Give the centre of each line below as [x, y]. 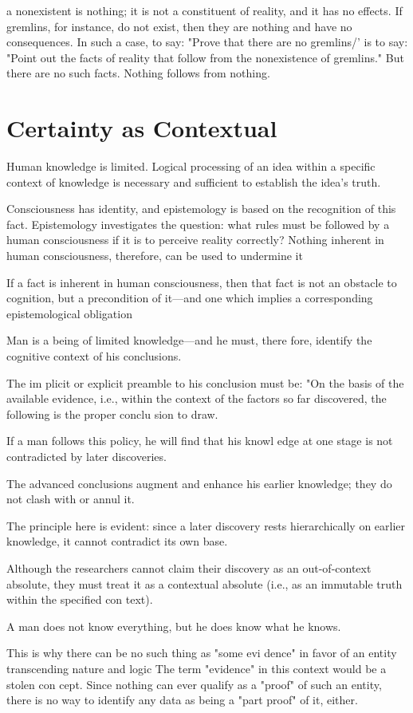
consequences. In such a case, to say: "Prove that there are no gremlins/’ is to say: [207, 42]
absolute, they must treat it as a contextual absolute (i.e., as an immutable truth [205, 583]
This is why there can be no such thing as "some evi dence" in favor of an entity [202, 653]
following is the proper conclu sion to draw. [112, 414]
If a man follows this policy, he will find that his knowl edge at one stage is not [200, 441]
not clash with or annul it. [71, 499]
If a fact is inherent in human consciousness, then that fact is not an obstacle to [202, 282]
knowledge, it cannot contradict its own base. [117, 541]
